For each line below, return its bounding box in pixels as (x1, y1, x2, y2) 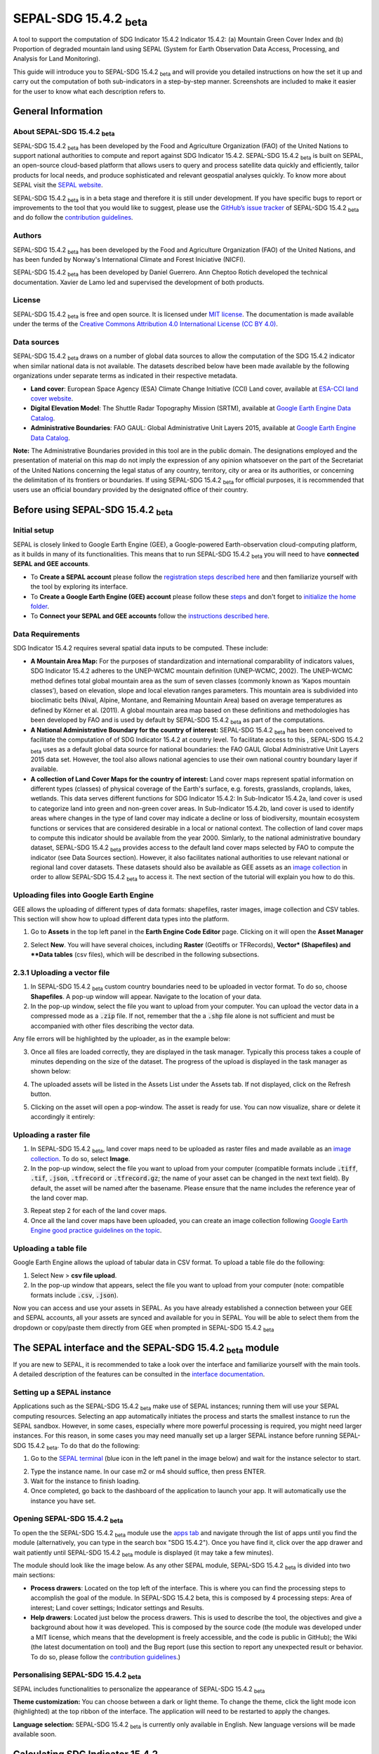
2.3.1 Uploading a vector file (13, 968, 110, 977)
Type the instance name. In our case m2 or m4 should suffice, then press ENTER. (30, 1467, 266, 1475)
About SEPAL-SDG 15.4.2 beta (13, 127, 115, 138)
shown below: (30, 1067, 72, 1076)
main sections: (13, 1571, 55, 1579)
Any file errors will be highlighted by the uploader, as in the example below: (13, 1035, 231, 1043)
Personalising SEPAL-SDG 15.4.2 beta (13, 1670, 142, 1681)
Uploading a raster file (13, 1130, 91, 1139)
